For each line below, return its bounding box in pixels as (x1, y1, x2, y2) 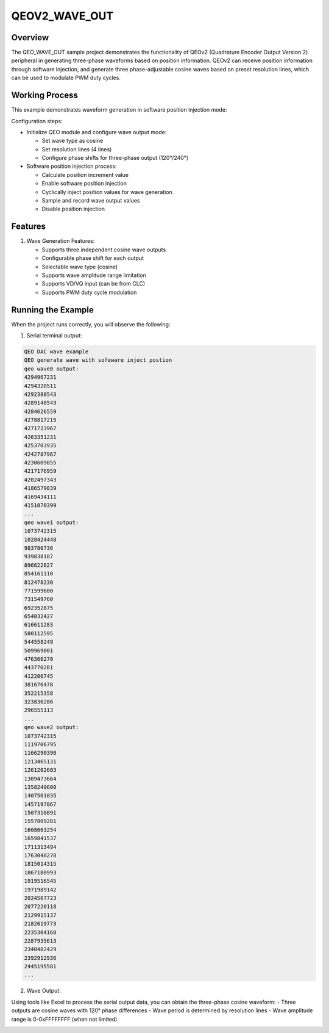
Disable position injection (41, 205, 105, 213)
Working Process (11, 90, 79, 101)
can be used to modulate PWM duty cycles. (11, 74, 121, 82)
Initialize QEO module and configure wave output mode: (26, 128, 167, 135)
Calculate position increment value (41, 171, 129, 178)
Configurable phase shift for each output (41, 254, 144, 262)
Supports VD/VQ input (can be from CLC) (41, 280, 146, 287)
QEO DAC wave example (24, 348, 89, 355)
